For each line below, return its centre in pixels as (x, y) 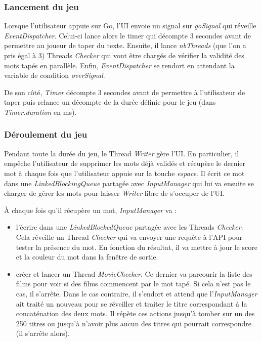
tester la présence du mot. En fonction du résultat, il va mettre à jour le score (137, 247)
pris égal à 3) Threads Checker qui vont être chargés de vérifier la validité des (124, 55)
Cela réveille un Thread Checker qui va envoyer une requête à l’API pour (129, 237)
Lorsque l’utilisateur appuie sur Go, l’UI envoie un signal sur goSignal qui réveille (130, 26)
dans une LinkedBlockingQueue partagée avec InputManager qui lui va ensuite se (129, 183)
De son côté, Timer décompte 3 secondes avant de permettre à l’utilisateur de (125, 92)
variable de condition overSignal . (55, 75)
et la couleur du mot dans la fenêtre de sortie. (87, 257)
